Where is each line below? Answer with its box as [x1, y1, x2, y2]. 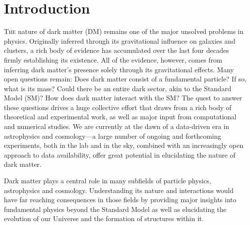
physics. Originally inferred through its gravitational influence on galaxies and [4, 35, 235, 46]
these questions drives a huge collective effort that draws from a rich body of [4, 102, 232, 112]
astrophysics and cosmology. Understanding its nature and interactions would [4, 185, 234, 195]
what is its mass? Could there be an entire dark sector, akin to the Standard [4, 83, 232, 93]
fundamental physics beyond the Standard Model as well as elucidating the [4, 204, 227, 214]
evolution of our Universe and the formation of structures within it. [4, 213, 204, 224]
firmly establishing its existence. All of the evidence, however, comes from [4, 54, 222, 64]
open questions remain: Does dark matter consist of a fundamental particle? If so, [4, 74, 247, 84]
